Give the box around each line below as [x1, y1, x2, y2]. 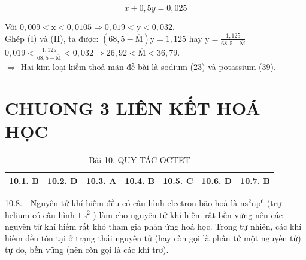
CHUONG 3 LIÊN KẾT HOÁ [5, 96, 260, 120]
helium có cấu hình [5, 208, 75, 221]
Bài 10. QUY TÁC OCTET [89, 154, 190, 166]
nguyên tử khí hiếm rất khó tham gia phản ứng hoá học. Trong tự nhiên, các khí [5, 220, 302, 233]
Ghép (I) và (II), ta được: [5, 32, 99, 44]
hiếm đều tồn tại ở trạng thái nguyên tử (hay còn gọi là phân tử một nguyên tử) [5, 231, 301, 244]
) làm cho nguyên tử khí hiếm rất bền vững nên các [93, 208, 283, 221]
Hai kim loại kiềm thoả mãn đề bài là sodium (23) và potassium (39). [20, 60, 276, 73]
